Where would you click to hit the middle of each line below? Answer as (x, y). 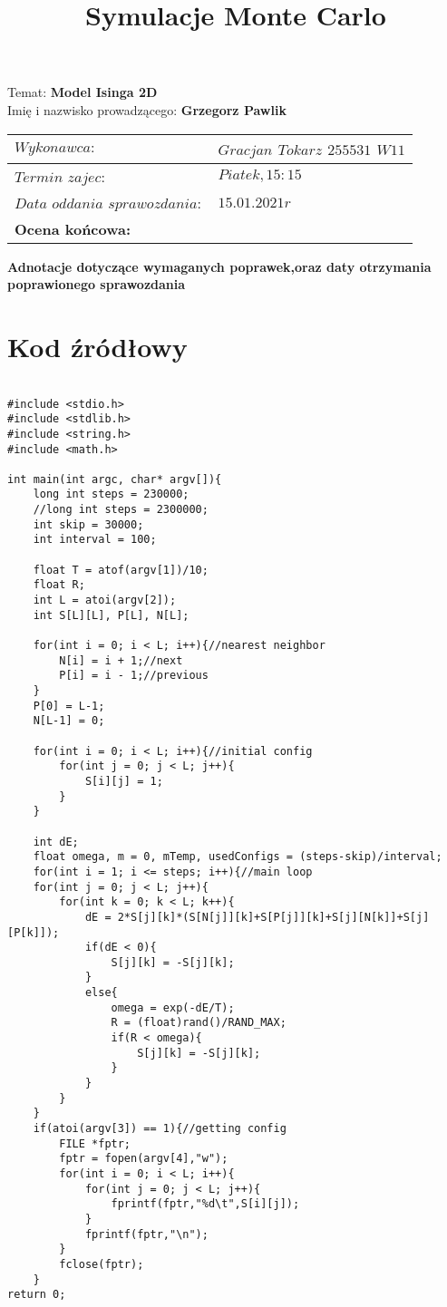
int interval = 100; (95, 540)
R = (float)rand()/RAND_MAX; (199, 1023)
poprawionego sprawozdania (97, 284)
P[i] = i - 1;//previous (134, 676)
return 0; (37, 1295)
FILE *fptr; (95, 1143)
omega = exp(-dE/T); (173, 1007)
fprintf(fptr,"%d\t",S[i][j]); (205, 1204)
